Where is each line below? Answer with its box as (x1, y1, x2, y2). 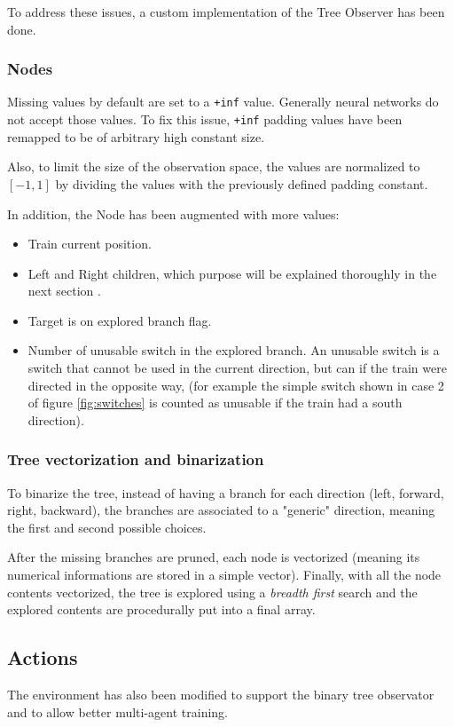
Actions (7, 644, 78, 671)
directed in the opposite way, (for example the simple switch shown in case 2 (27, 375, 444, 394)
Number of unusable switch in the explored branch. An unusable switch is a (27, 341, 440, 360)
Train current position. (27, 234, 152, 253)
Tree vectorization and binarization (7, 448, 264, 470)
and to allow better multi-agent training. (7, 702, 228, 721)
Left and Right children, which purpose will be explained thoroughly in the (27, 264, 437, 282)
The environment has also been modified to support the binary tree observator (7, 685, 434, 704)
